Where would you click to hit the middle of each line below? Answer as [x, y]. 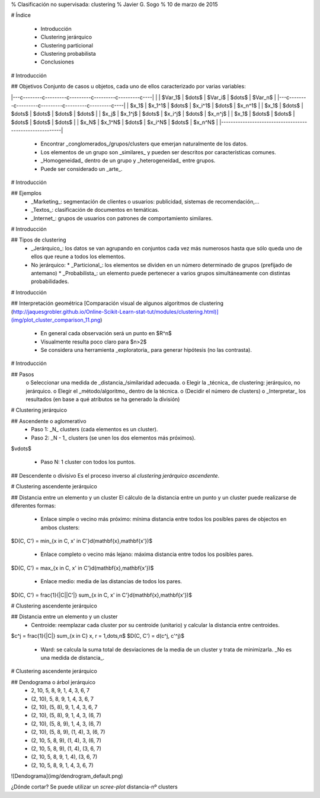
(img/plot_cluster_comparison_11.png [56, 320]
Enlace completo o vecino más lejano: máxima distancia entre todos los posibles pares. [147, 554]
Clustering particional [67, 45]
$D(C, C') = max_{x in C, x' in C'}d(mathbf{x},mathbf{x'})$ [82, 568]
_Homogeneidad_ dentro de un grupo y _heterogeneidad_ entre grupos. [128, 161]
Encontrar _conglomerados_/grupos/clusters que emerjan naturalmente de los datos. [144, 144]
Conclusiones [57, 62]
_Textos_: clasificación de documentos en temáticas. [95, 210]
